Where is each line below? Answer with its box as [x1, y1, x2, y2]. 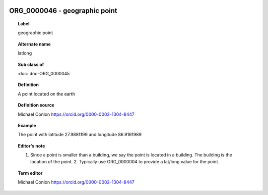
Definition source [18, 102, 55, 108]
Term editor [18, 170, 43, 176]
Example [18, 122, 37, 128]
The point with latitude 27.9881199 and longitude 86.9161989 [18, 132, 142, 138]
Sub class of [18, 61, 44, 67]
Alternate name [18, 41, 51, 47]
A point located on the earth [18, 91, 75, 97]
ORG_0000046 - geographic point [9, 6, 118, 15]
